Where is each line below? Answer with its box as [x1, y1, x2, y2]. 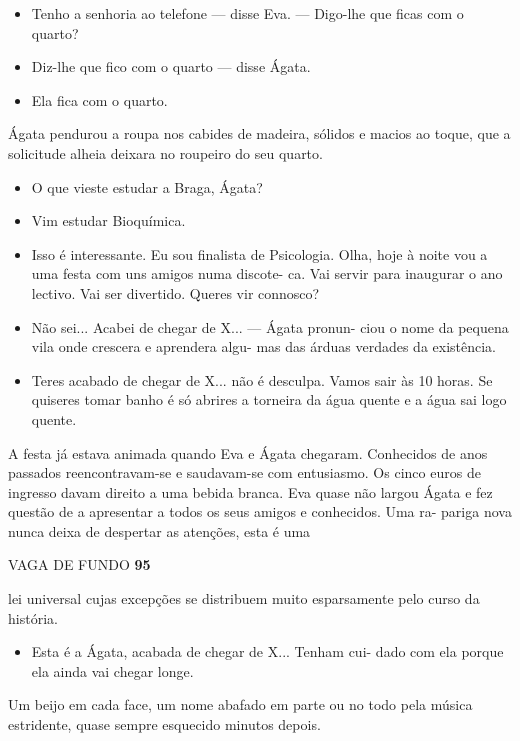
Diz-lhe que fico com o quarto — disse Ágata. [31, 56, 311, 77]
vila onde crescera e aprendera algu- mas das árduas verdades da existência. [31, 336, 497, 357]
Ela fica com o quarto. [31, 89, 168, 110]
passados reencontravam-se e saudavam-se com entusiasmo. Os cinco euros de [8, 462, 481, 483]
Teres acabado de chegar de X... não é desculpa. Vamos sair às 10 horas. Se [31, 369, 493, 390]
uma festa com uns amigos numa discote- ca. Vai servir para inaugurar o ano [31, 263, 503, 284]
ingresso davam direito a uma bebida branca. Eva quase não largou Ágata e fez [8, 481, 493, 502]
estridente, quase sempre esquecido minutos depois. [8, 714, 321, 735]
